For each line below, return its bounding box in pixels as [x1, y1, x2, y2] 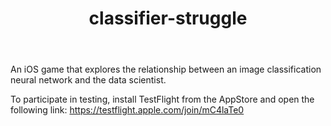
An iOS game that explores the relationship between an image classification [10, 63, 322, 76]
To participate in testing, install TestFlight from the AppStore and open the [10, 93, 315, 106]
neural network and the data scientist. [10, 74, 167, 86]
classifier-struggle [88, 7, 248, 30]
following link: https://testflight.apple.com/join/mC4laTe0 [10, 104, 245, 116]
